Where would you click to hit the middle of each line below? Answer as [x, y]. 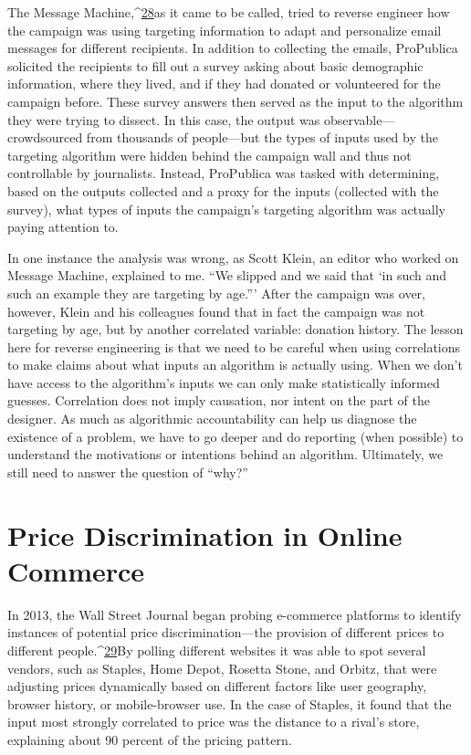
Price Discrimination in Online [205, 535]
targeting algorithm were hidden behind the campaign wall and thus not [209, 155]
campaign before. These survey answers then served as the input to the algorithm [235, 101]
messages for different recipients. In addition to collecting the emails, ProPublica [233, 48]
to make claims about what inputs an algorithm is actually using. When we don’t [235, 365]
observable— [359, 119]
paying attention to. [63, 227]
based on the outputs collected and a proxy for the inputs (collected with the [223, 190]
